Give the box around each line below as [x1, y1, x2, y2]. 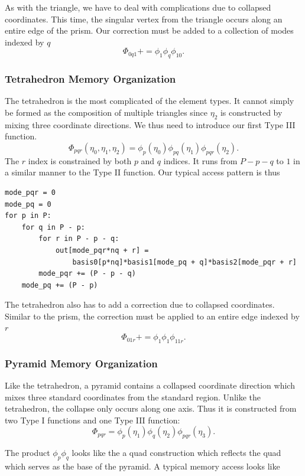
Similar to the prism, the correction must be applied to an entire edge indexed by [5, 309, 300, 322]
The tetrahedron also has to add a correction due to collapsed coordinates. [5, 298, 275, 311]
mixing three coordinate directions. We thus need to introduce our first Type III [5, 118, 296, 131]
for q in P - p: [21, 223, 86, 232]
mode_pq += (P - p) [21, 281, 98, 289]
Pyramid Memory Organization [5, 356, 158, 370]
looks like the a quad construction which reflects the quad [72, 446, 281, 459]
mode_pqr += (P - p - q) [38, 269, 136, 278]
